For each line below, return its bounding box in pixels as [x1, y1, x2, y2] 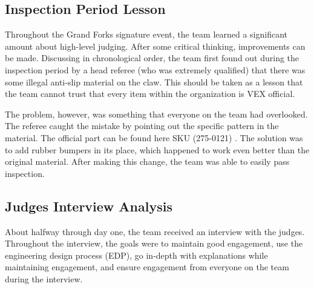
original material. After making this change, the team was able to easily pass [5, 155, 290, 168]
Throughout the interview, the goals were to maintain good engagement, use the [5, 237, 303, 250]
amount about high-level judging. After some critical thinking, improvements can [5, 39, 306, 52]
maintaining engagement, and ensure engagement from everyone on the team [5, 261, 289, 273]
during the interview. [5, 272, 83, 285]
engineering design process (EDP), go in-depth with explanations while [5, 248, 268, 261]
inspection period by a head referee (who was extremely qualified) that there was [5, 63, 306, 76]
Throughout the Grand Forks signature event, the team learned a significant [5, 28, 288, 41]
